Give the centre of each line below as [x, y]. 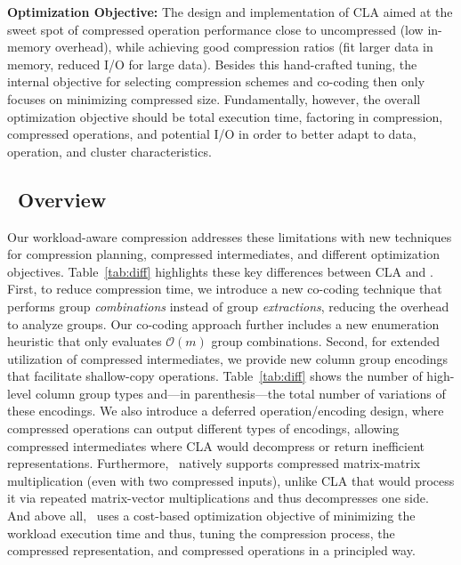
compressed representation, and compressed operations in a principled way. [211, 550]
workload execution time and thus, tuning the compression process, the [201, 533]
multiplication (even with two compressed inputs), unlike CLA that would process [231, 480]
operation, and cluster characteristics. [109, 151]
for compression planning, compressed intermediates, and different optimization [223, 254]
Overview [62, 199]
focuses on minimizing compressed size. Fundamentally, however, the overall [214, 98]
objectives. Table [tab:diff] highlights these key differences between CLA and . [220, 271]
